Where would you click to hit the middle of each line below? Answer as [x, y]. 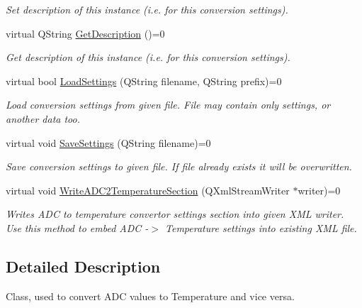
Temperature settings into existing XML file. [261, 227]
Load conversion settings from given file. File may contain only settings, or [168, 105]
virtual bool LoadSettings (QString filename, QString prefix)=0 [144, 81]
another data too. [43, 118]
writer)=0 [319, 190]
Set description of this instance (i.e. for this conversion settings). [147, 9]
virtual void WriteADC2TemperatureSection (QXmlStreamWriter [148, 190]
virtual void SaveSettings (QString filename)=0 [108, 142]
